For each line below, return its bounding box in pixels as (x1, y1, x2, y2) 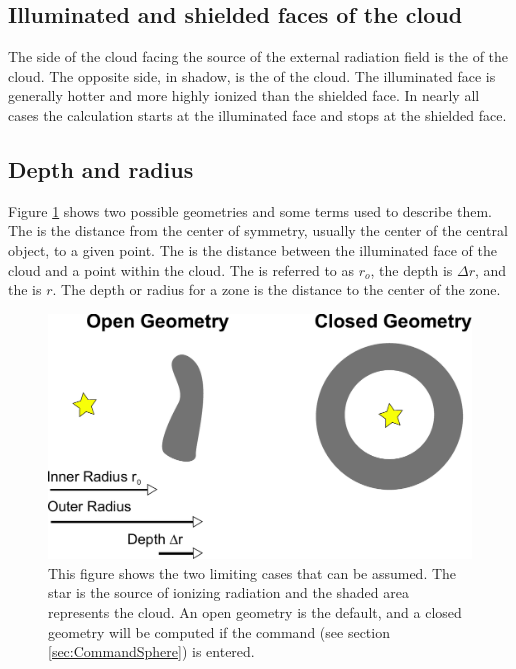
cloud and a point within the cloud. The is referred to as (8, 259, 355, 280)
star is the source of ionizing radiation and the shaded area (48, 582, 409, 603)
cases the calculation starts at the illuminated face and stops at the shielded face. (8, 104, 507, 125)
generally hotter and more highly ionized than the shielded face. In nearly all (8, 85, 480, 106)
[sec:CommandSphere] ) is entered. (48, 641, 255, 662)
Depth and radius (8, 153, 194, 184)
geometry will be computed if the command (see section (48, 621, 390, 642)
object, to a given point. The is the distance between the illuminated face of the (8, 239, 497, 260)
